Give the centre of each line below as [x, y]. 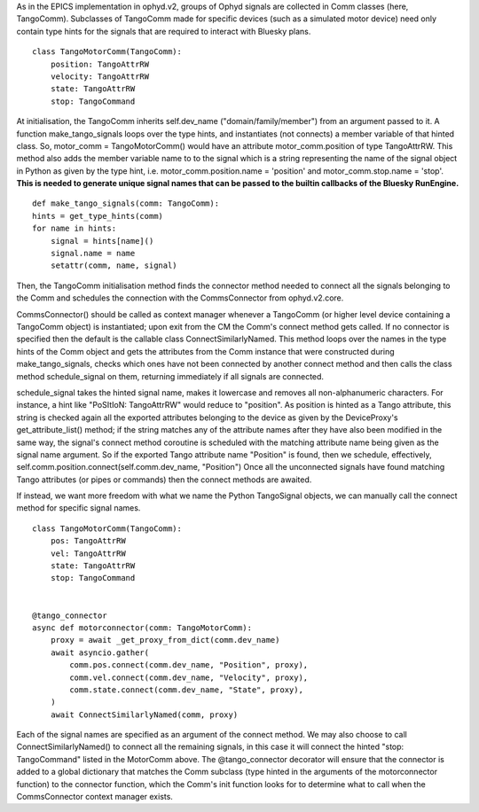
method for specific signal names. [79, 508]
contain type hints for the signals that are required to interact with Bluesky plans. [164, 31]
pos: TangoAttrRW [88, 541]
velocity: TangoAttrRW [100, 76]
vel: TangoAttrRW [88, 553]
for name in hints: [75, 229]
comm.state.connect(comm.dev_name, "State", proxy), [186, 690]
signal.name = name [93, 254]
